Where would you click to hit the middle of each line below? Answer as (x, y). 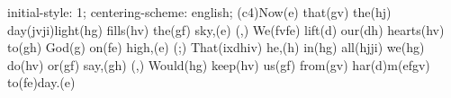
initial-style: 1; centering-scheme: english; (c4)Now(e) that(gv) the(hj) (199, 12)
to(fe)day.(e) (41, 82)
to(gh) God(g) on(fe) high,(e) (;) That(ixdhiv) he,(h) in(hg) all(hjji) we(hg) (216, 47)
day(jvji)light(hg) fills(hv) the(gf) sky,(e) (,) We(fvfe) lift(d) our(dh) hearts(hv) (226, 29)
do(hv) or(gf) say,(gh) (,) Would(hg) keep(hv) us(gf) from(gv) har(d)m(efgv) (219, 64)
